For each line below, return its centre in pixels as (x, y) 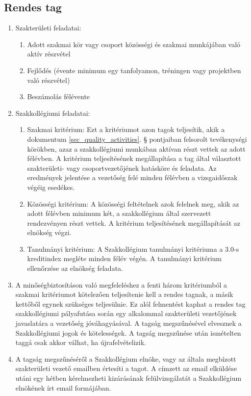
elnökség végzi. (49, 232)
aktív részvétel (49, 54)
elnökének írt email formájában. (63, 387)
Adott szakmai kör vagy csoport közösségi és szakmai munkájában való (134, 44)
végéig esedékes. (51, 187)
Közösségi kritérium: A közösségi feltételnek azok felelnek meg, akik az (133, 203)
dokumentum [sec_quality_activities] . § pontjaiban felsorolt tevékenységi (137, 139)
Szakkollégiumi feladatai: (53, 113)
